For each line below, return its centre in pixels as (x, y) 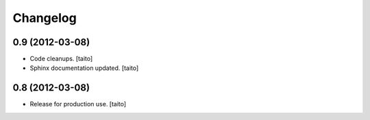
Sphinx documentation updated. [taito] (84, 68)
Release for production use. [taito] (78, 104)
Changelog (45, 18)
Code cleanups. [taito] (61, 59)
